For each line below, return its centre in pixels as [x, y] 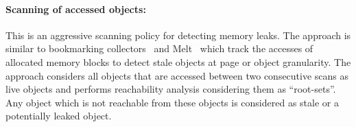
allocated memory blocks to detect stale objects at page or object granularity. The [178, 61]
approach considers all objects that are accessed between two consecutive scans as [177, 75]
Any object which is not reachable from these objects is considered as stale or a [172, 102]
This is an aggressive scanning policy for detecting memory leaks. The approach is [178, 35]
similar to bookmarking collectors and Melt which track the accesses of [159, 48]
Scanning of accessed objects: [76, 9]
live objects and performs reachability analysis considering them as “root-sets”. [171, 89]
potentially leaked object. [59, 116]
